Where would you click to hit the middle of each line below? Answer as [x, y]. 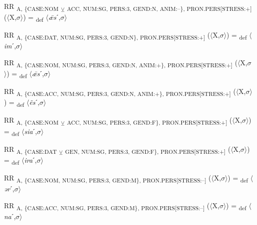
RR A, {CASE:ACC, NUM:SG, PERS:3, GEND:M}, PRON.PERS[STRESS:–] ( [107, 206]
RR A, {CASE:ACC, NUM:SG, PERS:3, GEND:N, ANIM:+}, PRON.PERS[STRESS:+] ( [120, 92]
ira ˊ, [30, 159]
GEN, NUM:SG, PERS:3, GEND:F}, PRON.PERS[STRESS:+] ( [148, 149]
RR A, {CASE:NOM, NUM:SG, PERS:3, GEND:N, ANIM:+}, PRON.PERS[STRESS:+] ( [121, 63]
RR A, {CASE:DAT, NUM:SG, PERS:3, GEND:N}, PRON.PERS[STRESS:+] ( [107, 36]
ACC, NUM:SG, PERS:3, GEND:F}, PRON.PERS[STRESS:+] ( [150, 121]
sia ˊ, [30, 131]
